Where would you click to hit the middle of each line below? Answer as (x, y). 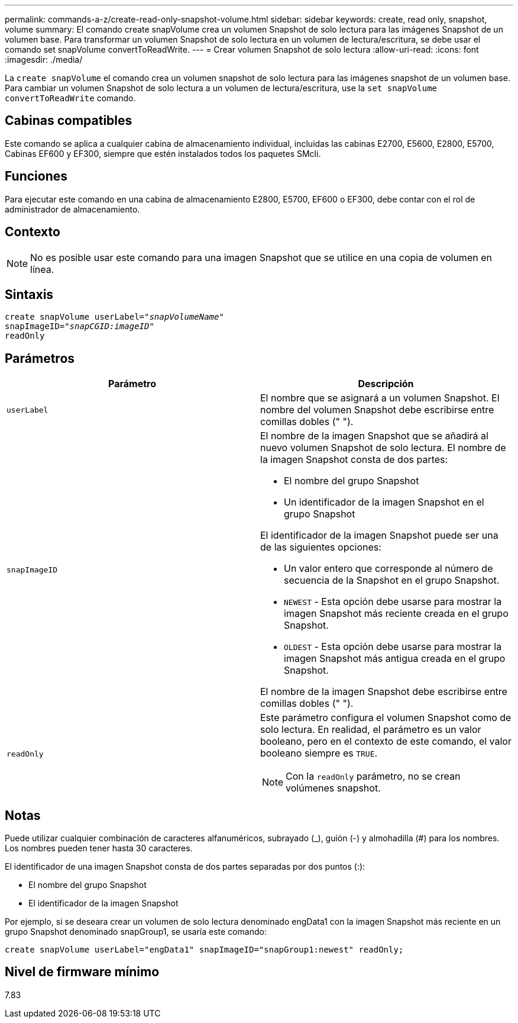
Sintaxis (29, 294)
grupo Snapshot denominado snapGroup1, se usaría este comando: (136, 932)
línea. (42, 269)
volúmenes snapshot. (333, 788)
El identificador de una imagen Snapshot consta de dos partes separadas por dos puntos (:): (185, 867)
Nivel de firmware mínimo (82, 972)
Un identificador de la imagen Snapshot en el (384, 502)
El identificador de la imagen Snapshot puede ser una (379, 535)
